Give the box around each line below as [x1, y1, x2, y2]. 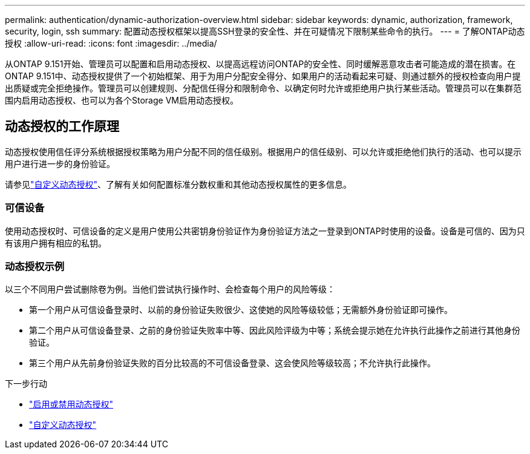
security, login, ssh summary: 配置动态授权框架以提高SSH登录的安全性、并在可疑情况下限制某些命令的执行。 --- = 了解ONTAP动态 [5, 26, 525, 36]
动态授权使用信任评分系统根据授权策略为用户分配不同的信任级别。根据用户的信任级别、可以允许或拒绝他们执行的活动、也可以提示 [5, 146, 522, 157]
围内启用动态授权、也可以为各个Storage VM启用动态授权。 [5, 95, 238, 105]
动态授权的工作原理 [5, 119, 119, 134]
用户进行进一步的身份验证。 [5, 158, 115, 169]
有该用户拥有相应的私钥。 [5, 237, 106, 248]
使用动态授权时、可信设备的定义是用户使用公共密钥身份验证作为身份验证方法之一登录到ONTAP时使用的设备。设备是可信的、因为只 [5, 225, 525, 236]
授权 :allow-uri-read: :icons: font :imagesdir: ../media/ [5, 38, 217, 48]
